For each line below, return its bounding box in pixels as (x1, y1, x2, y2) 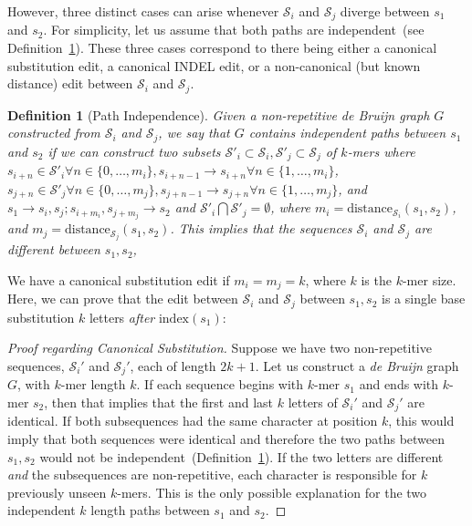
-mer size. (402, 270, 456, 289)
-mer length (60, 375, 126, 394)
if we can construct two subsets (47, 141, 221, 160)
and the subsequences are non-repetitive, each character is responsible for (7, 465, 417, 484)
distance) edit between (7, 74, 133, 93)
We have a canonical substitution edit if (7, 270, 230, 289)
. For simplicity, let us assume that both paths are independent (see (43, 20, 425, 39)
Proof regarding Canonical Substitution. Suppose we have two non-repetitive (7, 338, 432, 357)
